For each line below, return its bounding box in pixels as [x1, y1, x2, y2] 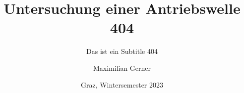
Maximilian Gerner [93, 62, 151, 73]
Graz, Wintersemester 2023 [80, 79, 163, 90]
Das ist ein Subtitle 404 [86, 46, 158, 56]
